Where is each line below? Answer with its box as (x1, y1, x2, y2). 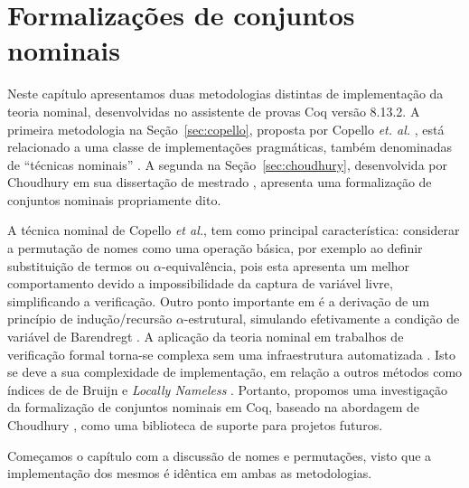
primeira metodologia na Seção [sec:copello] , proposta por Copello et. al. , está (7, 119, 445, 138)
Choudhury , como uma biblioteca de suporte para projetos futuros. (7, 416, 383, 434)
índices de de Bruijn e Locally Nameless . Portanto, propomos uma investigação (7, 380, 448, 399)
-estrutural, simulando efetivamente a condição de (183, 309, 460, 328)
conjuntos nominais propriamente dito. (7, 190, 221, 209)
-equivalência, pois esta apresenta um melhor (162, 256, 410, 275)
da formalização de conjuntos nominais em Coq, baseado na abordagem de (7, 398, 420, 417)
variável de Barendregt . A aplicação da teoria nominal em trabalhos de (7, 327, 404, 346)
